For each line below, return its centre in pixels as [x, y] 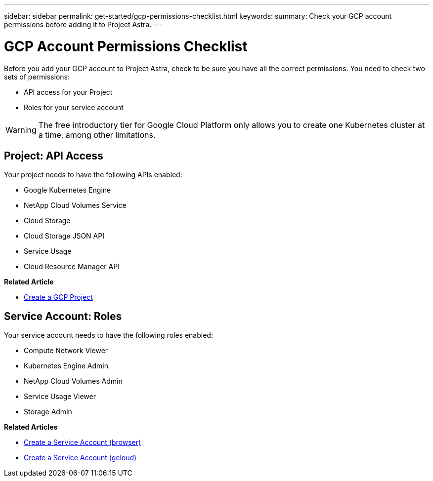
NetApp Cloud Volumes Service [75, 205]
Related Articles [31, 427]
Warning [21, 130]
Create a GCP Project [58, 297]
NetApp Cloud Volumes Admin [73, 381]
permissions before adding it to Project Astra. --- [84, 24]
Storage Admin [48, 412]
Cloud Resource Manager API [72, 267]
